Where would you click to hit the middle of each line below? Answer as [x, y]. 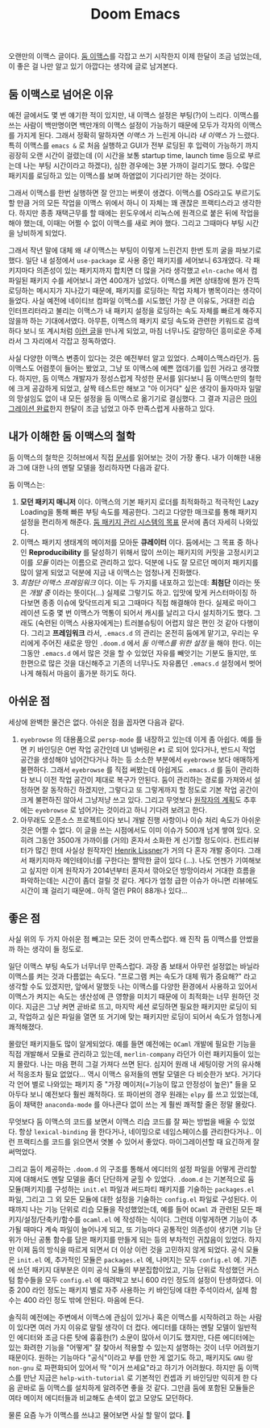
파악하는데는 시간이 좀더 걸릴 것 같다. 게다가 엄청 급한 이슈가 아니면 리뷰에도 [139, 880]
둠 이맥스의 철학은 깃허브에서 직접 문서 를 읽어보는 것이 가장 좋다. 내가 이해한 [128, 457]
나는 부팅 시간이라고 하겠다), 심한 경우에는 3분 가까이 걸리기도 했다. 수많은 [139, 165]
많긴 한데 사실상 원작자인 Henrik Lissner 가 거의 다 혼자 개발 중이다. [141, 850]
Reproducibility [55, 552]
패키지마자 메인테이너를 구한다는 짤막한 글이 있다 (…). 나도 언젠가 [131, 860]
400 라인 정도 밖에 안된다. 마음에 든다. [83, 1301]
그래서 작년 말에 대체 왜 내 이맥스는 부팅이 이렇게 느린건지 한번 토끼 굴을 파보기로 [135, 250]
